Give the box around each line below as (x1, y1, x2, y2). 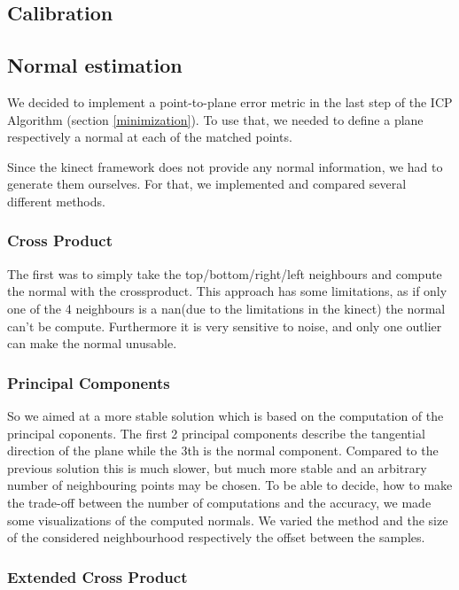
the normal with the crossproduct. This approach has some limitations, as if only (7, 282, 447, 300)
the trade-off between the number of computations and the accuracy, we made (7, 493, 432, 511)
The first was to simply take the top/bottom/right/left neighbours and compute (7, 264, 442, 283)
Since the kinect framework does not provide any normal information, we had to (7, 157, 443, 175)
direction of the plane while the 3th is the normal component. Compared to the (7, 441, 439, 460)
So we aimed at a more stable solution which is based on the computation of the (7, 406, 444, 424)
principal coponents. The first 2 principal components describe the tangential (7, 423, 425, 442)
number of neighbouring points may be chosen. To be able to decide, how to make (7, 476, 453, 494)
